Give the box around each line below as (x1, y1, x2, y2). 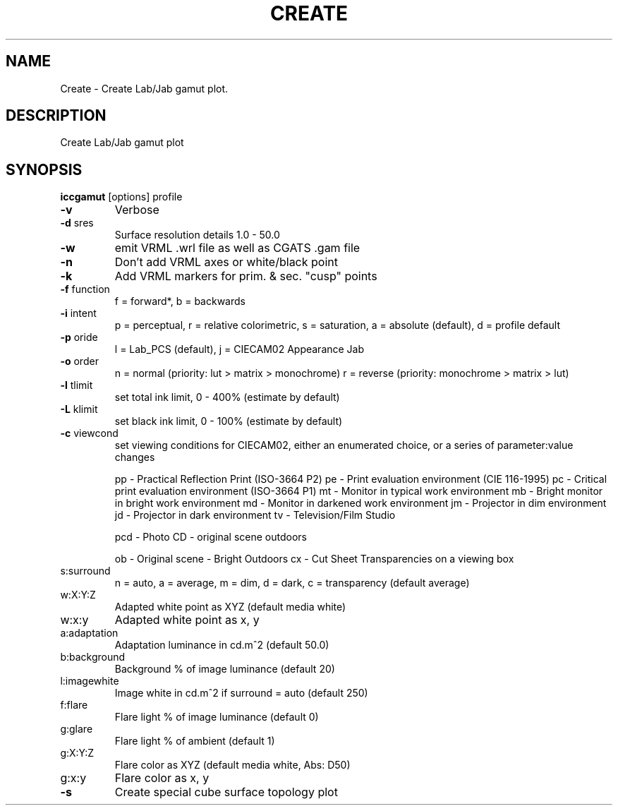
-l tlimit (60, 379, 93, 392)
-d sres (60, 217, 94, 229)
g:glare (60, 723, 93, 735)
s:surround (60, 565, 111, 577)
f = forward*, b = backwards (114, 295, 246, 308)
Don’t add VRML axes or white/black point (114, 255, 338, 270)
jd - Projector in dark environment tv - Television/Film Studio (114, 509, 396, 522)
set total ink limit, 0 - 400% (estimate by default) (114, 391, 340, 404)
